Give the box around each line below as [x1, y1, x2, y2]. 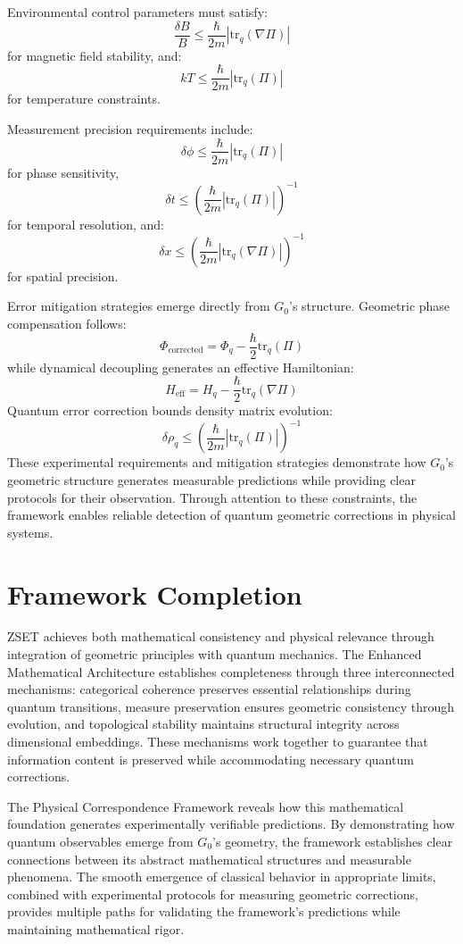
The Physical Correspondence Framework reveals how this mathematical [7, 797, 404, 815]
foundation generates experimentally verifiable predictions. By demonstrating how [7, 815, 455, 833]
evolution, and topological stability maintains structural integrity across [7, 714, 400, 733]
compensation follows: [7, 313, 127, 332]
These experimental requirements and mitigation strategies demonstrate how [7, 453, 426, 472]
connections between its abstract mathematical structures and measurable [7, 849, 411, 868]
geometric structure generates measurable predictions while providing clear [7, 470, 416, 489]
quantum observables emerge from [7, 831, 194, 850]
